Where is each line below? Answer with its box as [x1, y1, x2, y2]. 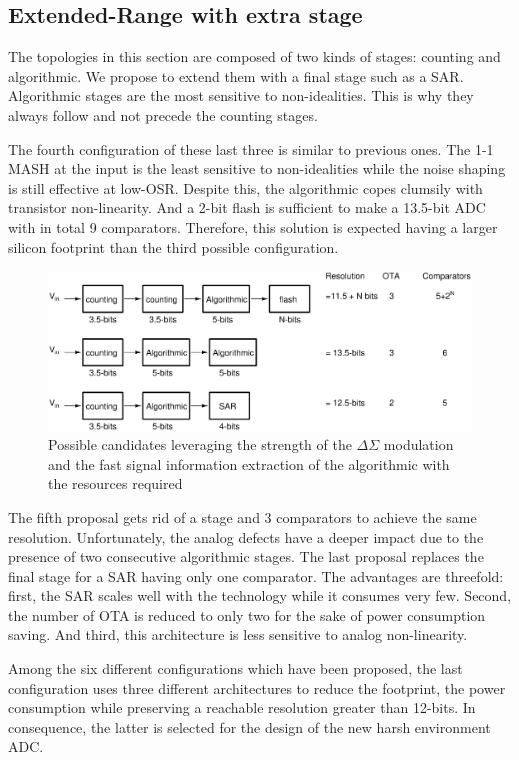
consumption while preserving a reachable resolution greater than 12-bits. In [8, 697, 476, 718]
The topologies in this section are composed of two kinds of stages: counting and [8, 46, 501, 67]
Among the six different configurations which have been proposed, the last [8, 658, 463, 679]
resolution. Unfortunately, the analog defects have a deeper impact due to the [8, 526, 484, 547]
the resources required [48, 473, 183, 494]
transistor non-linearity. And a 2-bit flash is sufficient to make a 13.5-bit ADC [8, 197, 486, 218]
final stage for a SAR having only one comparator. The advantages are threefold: [8, 565, 504, 586]
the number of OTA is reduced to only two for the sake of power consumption [8, 604, 486, 625]
